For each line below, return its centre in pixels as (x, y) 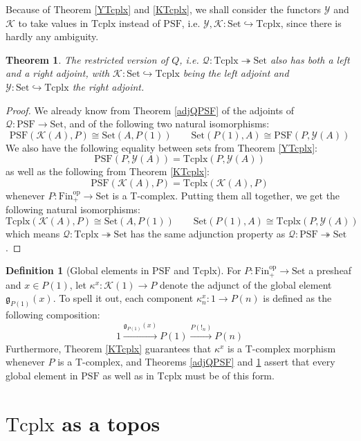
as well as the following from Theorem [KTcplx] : (108, 171)
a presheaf (330, 270)
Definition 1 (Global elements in (77, 270)
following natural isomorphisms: (73, 209)
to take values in (53, 22)
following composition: (53, 315)
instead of (140, 22)
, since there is (311, 22)
